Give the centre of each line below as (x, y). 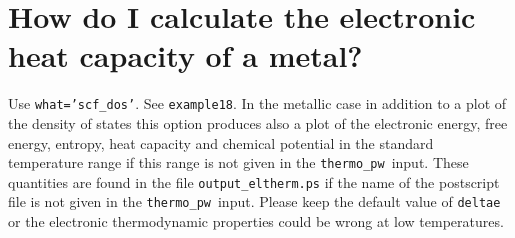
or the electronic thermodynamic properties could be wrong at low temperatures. (256, 221)
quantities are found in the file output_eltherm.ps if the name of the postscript (254, 181)
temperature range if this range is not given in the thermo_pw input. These (238, 162)
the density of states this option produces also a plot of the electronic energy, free (258, 122)
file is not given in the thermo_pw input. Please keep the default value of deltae (254, 201)
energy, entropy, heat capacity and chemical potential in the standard (221, 142)
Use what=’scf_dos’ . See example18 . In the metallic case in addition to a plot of (257, 103)
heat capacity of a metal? (185, 55)
